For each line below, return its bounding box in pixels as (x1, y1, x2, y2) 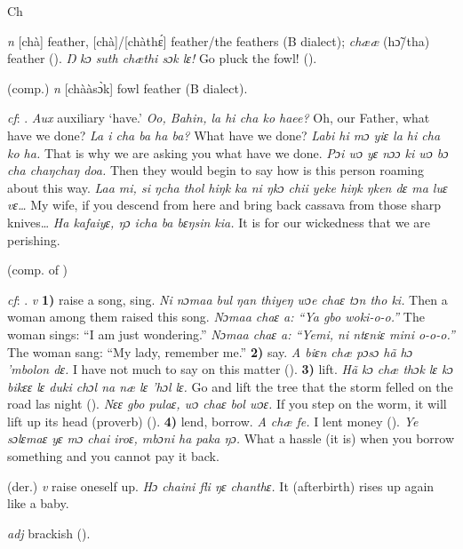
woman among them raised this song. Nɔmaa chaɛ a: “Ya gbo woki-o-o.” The (7, 307, 425, 326)
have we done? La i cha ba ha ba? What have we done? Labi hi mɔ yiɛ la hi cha (7, 125, 441, 144)
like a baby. (7, 494, 69, 513)
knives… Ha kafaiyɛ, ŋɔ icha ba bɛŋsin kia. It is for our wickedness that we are (7, 212, 430, 231)
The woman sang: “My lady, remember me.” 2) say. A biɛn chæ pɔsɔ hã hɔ (7, 342, 412, 361)
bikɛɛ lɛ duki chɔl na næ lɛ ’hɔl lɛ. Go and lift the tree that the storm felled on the (7, 377, 453, 395)
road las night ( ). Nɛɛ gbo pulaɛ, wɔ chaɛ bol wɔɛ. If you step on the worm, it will (7, 394, 447, 413)
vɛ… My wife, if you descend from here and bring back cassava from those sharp (7, 195, 441, 214)
